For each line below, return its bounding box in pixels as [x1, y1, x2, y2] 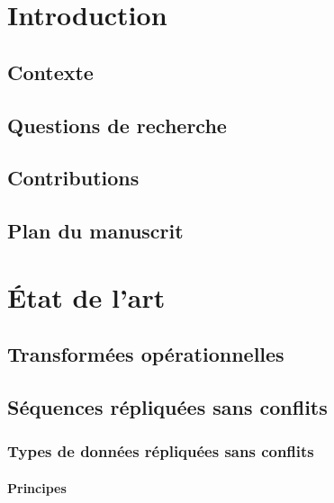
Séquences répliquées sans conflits [7, 393, 328, 421]
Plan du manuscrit [7, 217, 184, 245]
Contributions [7, 164, 140, 192]
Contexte [7, 58, 94, 85]
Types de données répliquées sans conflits [7, 440, 314, 463]
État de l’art [7, 278, 166, 315]
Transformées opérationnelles [7, 340, 284, 368]
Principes [7, 478, 67, 497]
